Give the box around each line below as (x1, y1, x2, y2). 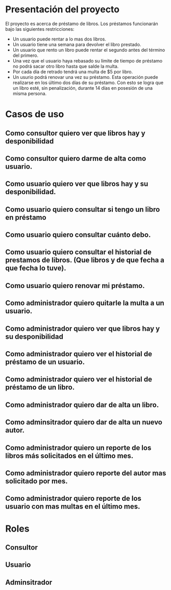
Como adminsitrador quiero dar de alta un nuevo (5, 418, 162, 426)
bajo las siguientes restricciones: (5, 26, 75, 32)
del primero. (12, 52, 39, 58)
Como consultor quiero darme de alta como (5, 154, 146, 162)
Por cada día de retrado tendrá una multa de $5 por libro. (12, 68, 133, 75)
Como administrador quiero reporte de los (5, 494, 142, 503)
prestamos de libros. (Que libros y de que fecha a (5, 256, 165, 265)
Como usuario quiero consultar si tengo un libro (5, 205, 160, 214)
